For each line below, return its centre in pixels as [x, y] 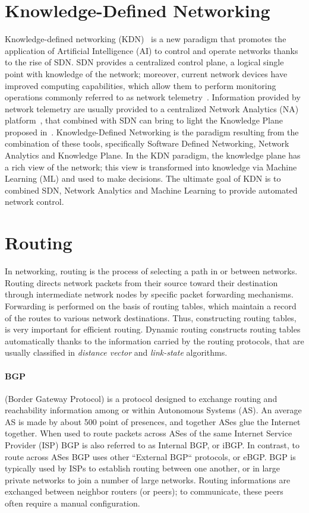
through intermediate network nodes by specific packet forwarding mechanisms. [149, 294]
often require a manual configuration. [72, 503]
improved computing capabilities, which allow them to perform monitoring [141, 85]
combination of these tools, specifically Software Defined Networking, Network [147, 143]
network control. [34, 202]
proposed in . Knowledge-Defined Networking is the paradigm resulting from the [152, 132]
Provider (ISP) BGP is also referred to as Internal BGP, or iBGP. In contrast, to [152, 445]
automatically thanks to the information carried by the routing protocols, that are [154, 341]
